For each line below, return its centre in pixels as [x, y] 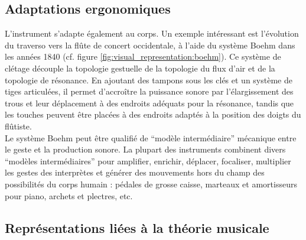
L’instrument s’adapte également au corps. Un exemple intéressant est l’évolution [152, 33]
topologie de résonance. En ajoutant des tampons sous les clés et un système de [149, 80]
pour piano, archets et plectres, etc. [69, 195]
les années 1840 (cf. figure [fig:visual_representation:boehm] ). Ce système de [143, 56]
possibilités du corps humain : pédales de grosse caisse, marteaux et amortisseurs [151, 184]
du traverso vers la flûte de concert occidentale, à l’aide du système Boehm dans [150, 45]
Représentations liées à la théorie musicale [137, 227]
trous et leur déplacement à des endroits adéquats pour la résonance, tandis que [149, 103]
